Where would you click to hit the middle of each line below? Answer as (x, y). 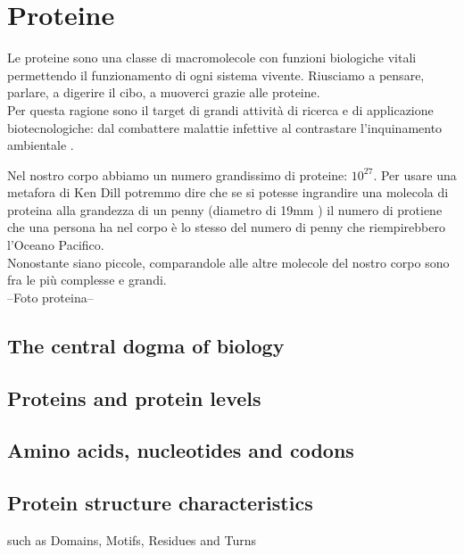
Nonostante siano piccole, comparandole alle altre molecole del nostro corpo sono (228, 262)
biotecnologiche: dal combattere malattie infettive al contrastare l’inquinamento (225, 127)
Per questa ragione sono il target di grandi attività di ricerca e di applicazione (220, 109)
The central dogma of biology (146, 345)
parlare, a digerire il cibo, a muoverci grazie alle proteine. (164, 92)
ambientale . (41, 145)
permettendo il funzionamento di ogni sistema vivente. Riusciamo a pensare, (216, 75)
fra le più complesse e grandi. (87, 280)
